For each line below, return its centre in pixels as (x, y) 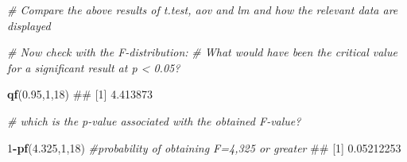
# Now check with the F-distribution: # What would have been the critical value (202, 52)
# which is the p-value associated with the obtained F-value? (154, 120)
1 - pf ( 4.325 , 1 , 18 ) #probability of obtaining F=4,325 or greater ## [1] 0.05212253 (204, 147)
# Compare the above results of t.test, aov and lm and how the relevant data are (203, 10)
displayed (29, 25)
